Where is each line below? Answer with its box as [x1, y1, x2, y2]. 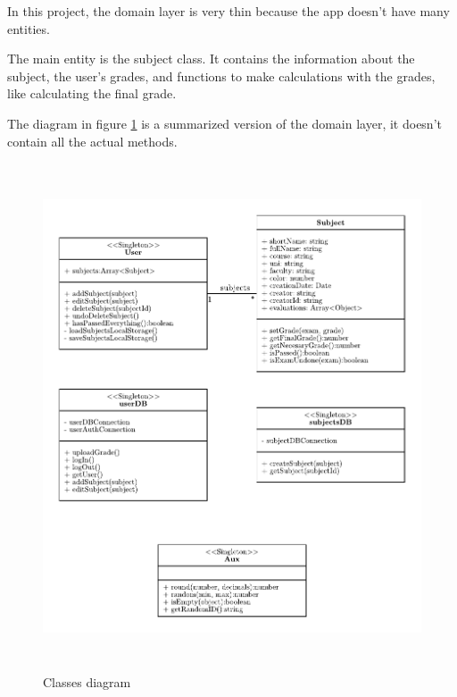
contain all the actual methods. [7, 131, 178, 150]
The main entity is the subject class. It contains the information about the [7, 49, 415, 68]
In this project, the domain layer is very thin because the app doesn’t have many [7, 2, 450, 20]
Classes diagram [43, 672, 131, 691]
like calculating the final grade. [7, 84, 177, 103]
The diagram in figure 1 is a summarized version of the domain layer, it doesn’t [7, 113, 442, 132]
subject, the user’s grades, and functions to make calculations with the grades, [7, 66, 436, 85]
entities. [7, 19, 50, 38]
